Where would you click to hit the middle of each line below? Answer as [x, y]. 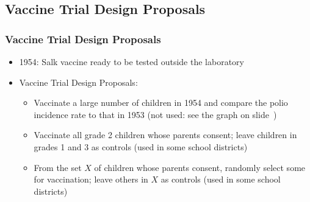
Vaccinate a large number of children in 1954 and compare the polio [161, 103]
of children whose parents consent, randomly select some [200, 167]
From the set [58, 167]
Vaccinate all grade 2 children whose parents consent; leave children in [165, 135]
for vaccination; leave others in [91, 179]
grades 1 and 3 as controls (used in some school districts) [141, 146]
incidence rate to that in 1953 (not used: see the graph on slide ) [155, 114]
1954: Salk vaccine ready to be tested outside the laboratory [132, 61]
